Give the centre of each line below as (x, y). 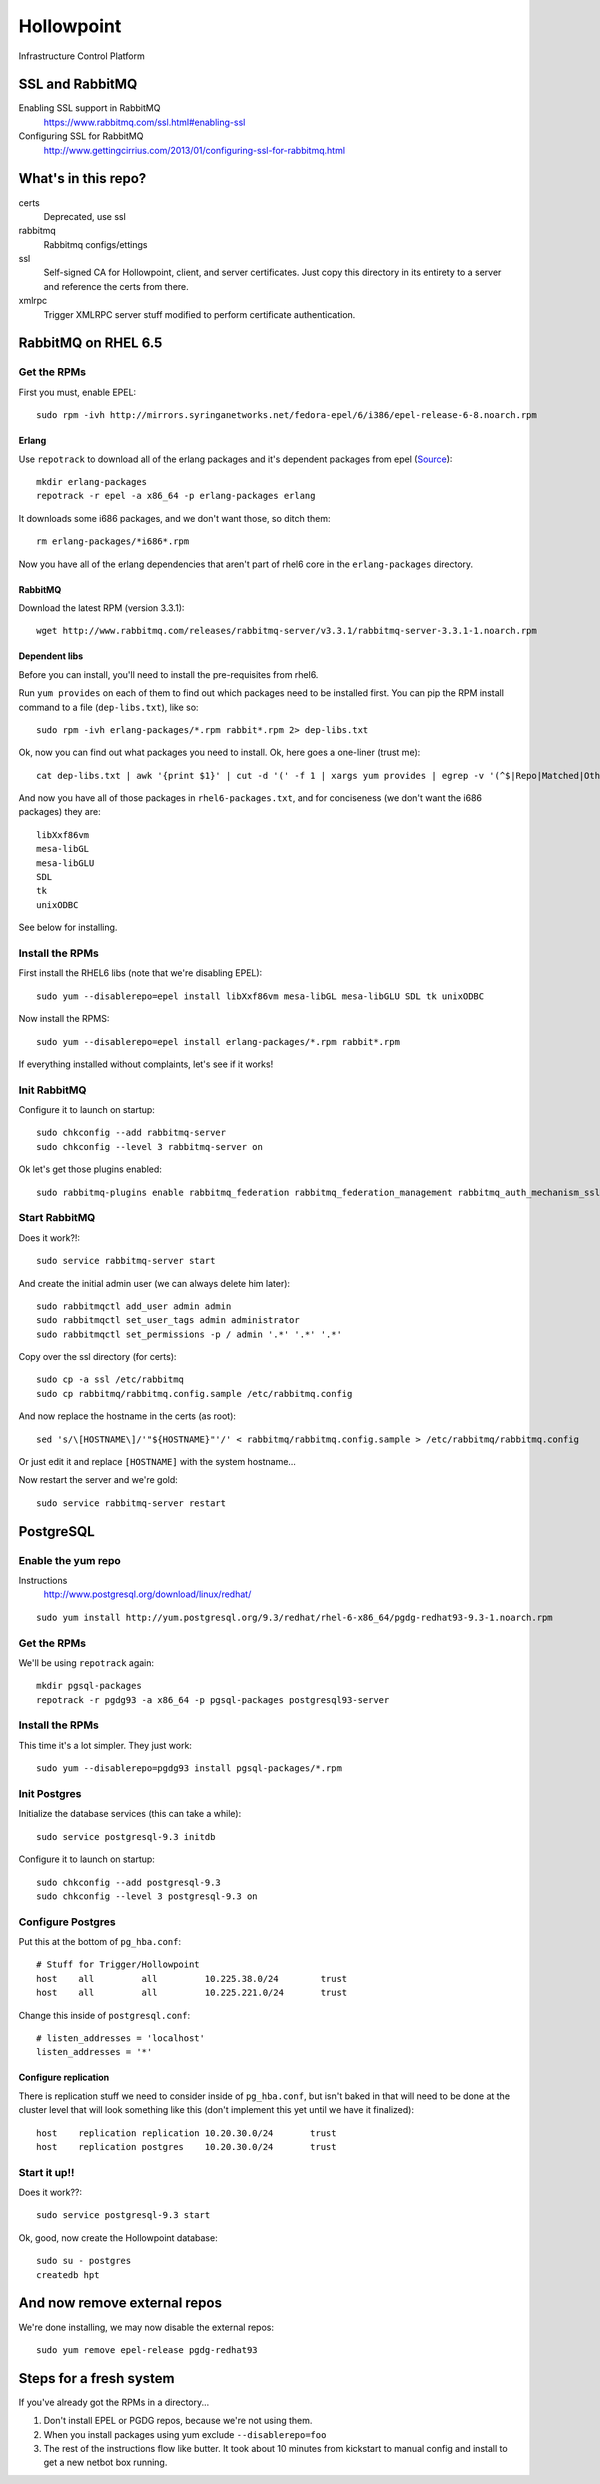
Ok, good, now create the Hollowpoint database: (118, 2237)
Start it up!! (46, 2172)
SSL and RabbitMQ (78, 84)
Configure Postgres (67, 1922)
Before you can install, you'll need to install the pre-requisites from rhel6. (168, 674)
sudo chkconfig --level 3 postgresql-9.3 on (147, 1896)
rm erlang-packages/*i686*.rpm (113, 541)
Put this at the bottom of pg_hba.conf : (100, 1942)
